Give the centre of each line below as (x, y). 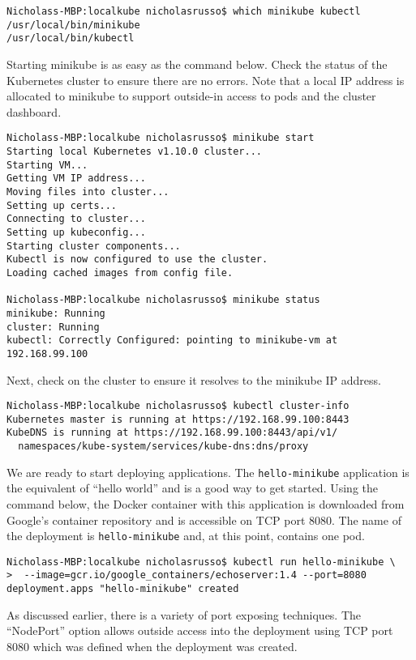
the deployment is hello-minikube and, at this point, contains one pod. (186, 536)
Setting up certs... (62, 205)
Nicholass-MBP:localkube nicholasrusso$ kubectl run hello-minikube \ (201, 562)
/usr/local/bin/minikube (73, 25)
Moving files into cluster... (88, 192)
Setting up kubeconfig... (76, 232)
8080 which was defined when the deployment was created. (152, 646)
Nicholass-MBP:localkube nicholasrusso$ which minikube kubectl (184, 11)
